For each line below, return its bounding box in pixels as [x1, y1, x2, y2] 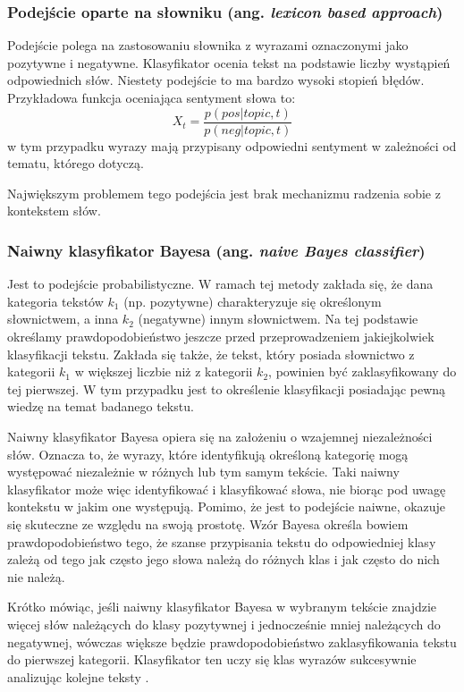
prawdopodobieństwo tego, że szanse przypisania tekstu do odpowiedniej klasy [7, 532, 436, 551]
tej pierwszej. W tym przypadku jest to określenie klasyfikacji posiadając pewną [7, 379, 446, 398]
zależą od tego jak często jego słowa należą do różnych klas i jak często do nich [7, 550, 440, 569]
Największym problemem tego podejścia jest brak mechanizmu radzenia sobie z [7, 183, 441, 202]
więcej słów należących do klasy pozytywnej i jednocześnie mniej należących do [7, 614, 441, 633]
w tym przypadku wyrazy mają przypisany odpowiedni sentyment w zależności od [7, 136, 457, 155]
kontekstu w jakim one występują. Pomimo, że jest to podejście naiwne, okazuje [7, 497, 446, 516]
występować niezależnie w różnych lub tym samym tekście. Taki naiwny [7, 462, 400, 481]
